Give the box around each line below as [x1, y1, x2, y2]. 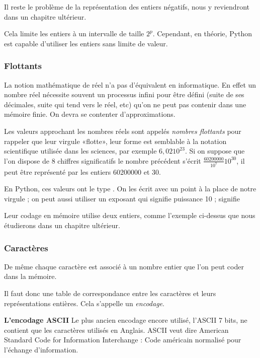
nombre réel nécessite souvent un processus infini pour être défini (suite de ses [4, 89, 244, 100]
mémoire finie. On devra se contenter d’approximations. [4, 109, 176, 119]
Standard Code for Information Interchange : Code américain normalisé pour [4, 334, 241, 345]
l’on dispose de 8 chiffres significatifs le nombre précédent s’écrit [4, 155, 201, 166]
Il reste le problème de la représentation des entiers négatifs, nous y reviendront [4, 2, 249, 12]
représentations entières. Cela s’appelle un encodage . [4, 298, 164, 308]
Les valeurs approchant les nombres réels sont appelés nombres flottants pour [4, 125, 241, 136]
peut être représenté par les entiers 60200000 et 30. [4, 166, 161, 177]
